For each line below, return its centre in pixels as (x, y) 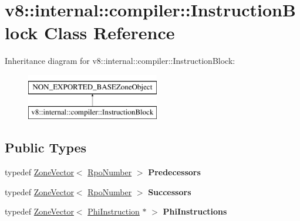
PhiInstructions (195, 211)
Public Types (46, 147)
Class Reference (109, 33)
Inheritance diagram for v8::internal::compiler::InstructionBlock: (120, 61)
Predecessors (174, 172)
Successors (170, 191)
